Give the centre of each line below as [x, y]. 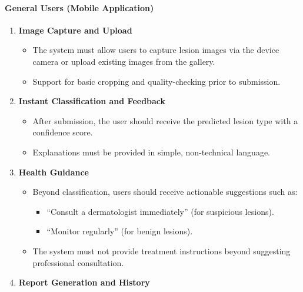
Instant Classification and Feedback [92, 101]
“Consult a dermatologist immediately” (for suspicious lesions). [160, 211]
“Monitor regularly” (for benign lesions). [120, 231]
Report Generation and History [84, 282]
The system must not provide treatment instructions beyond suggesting [162, 250]
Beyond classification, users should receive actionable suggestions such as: [165, 192]
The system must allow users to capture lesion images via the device [156, 50]
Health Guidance [54, 172]
